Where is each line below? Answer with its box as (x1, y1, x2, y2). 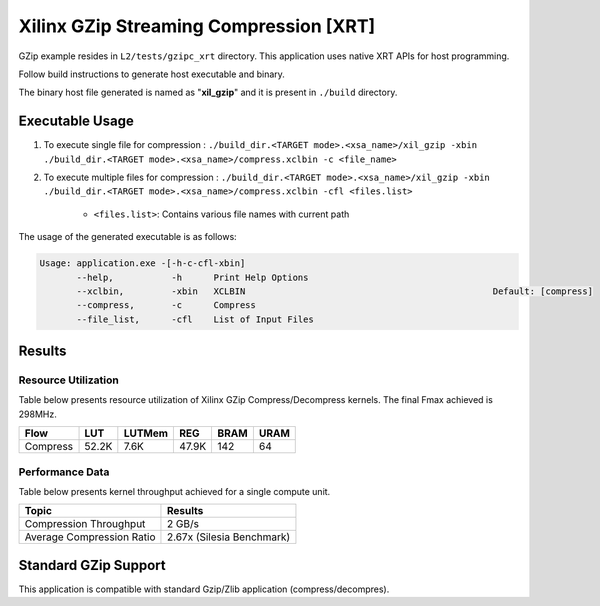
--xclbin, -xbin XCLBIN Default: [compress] (76, 285, 594, 297)
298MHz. (18, 408, 57, 420)
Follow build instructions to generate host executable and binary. (18, 68, 285, 80)
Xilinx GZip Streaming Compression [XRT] (18, 15, 376, 37)
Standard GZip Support (18, 556, 166, 574)
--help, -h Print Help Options (76, 271, 309, 283)
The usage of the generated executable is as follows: (18, 231, 237, 243)
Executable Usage (18, 113, 134, 130)
